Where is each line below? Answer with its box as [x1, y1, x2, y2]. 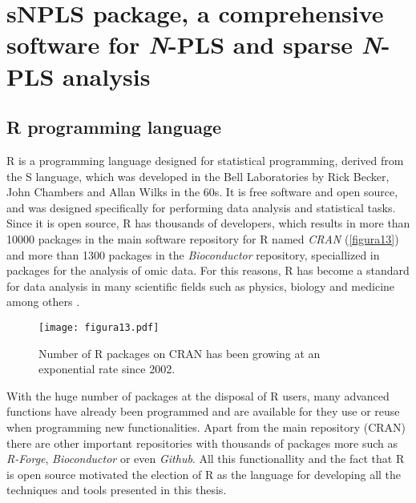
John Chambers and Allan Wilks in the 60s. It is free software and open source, [6, 183, 398, 200]
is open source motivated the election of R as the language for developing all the [6, 465, 402, 482]
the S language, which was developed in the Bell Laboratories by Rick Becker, [6, 167, 390, 184]
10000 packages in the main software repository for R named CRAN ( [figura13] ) [6, 230, 399, 247]
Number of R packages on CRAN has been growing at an [38, 344, 321, 361]
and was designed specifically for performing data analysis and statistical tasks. [6, 199, 396, 215]
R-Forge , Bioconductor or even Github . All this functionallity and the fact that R [6, 450, 405, 467]
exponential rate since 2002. [38, 360, 176, 377]
